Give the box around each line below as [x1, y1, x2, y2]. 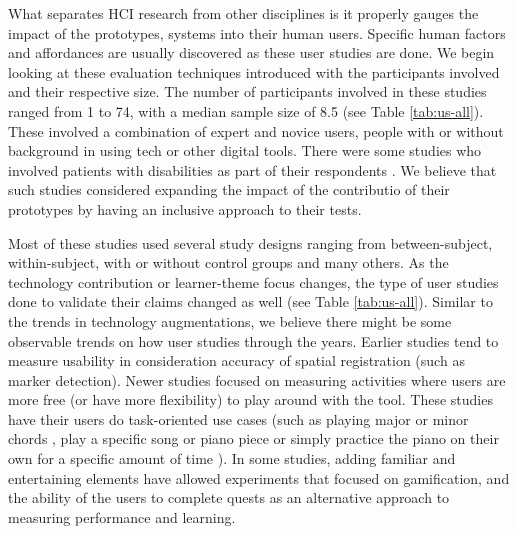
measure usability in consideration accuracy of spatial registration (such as [8, 350, 465, 371]
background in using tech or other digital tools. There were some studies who [8, 140, 482, 161]
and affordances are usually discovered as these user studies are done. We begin [8, 42, 495, 63]
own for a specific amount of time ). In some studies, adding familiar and [8, 448, 456, 469]
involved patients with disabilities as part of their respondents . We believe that [8, 159, 497, 180]
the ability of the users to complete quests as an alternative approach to [8, 487, 450, 508]
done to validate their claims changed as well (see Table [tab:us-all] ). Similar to [8, 291, 493, 312]
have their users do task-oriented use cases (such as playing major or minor [8, 408, 469, 429]
